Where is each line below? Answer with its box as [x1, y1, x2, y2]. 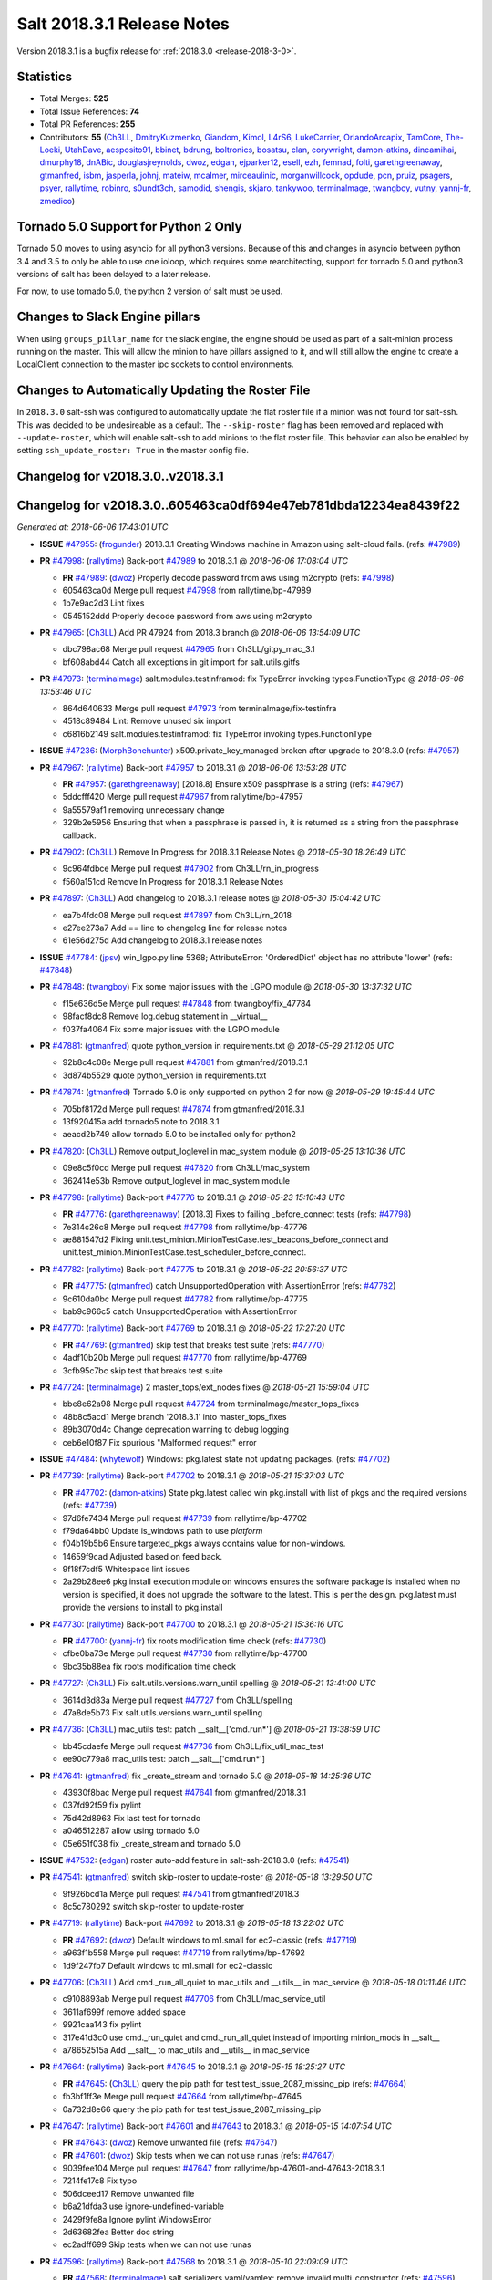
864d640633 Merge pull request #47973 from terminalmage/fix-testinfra [62, 703, 337, 714]
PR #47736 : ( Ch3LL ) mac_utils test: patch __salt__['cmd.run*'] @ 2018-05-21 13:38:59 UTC [39, 1724, 381, 1735]
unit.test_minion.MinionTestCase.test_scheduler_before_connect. [62, 1247, 307, 1258]
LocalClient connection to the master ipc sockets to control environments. [16, 358, 294, 369]
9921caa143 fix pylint [62, 2019, 142, 2030]
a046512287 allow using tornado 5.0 [62, 1825, 200, 1837]
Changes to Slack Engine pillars [16, 309, 200, 325]
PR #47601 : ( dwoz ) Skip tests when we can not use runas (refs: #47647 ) [62, 2150, 335, 2161]
